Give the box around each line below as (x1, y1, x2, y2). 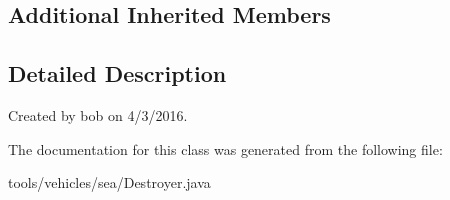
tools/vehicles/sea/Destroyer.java (8, 172, 211, 193)
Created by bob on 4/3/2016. (8, 104, 188, 125)
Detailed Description (8, 58, 227, 89)
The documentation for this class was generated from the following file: (8, 138, 443, 159)
